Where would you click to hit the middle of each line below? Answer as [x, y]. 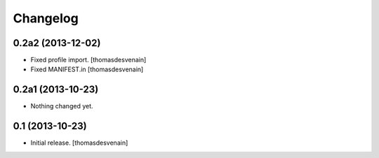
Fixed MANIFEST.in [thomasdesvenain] [87, 69]
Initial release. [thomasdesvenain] [79, 143]
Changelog [46, 18]
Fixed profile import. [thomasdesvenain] [88, 60]
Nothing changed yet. [62, 106]
